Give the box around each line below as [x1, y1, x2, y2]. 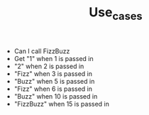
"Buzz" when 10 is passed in [13, 92, 98, 100]
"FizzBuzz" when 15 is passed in [13, 99, 110, 108]
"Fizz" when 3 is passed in [13, 69, 92, 78]
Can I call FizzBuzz [13, 47, 70, 55]
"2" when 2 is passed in [13, 62, 84, 70]
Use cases [88, 4, 143, 23]
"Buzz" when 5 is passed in [13, 77, 95, 85]
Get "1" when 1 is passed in [13, 54, 94, 62]
